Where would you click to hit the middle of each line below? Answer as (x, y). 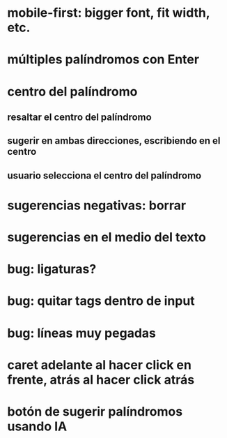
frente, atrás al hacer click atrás (101, 380)
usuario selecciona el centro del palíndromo (104, 175)
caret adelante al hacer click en (99, 365)
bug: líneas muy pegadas (82, 333)
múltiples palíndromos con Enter (103, 60)
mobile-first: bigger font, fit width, (109, 13)
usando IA (37, 426)
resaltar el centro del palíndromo (79, 117)
